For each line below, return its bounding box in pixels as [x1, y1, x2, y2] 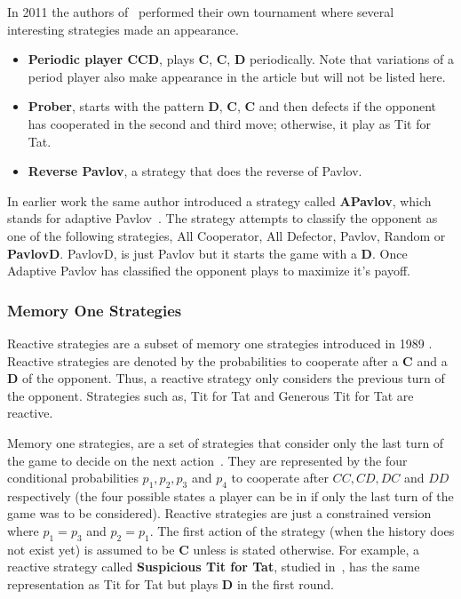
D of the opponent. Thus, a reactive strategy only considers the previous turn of [7, 369, 445, 387]
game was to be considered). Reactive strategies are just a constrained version [7, 504, 432, 523]
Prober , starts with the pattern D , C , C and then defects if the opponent [28, 97, 437, 116]
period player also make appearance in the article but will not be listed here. [28, 67, 446, 85]
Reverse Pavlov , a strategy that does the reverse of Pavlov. [28, 162, 362, 180]
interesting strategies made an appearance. [7, 20, 239, 38]
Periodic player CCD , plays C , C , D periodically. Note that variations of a [28, 50, 454, 68]
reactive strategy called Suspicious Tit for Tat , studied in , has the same [7, 557, 420, 576]
